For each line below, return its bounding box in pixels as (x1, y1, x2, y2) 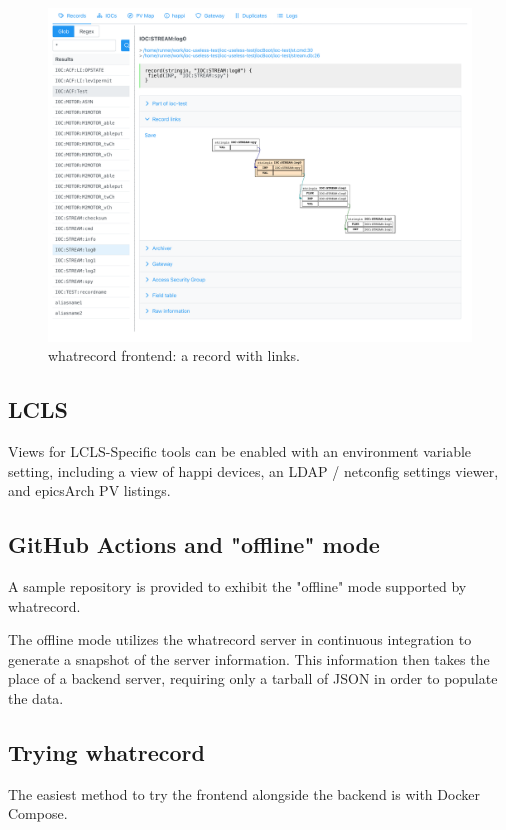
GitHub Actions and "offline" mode (8, 529, 380, 560)
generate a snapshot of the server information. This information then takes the (8, 648, 490, 669)
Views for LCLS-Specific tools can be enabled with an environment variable (8, 441, 472, 462)
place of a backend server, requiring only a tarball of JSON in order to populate (8, 668, 498, 689)
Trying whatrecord (8, 737, 205, 768)
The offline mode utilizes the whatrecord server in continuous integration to (8, 629, 472, 650)
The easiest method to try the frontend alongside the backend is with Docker (8, 783, 480, 804)
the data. (8, 688, 64, 709)
